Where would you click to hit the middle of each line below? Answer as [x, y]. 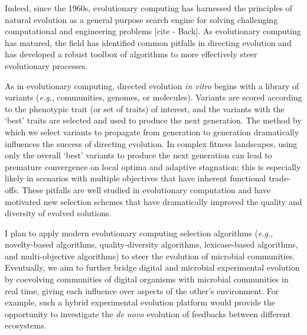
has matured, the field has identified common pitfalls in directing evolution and [148, 42]
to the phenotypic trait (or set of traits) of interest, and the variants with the [145, 108]
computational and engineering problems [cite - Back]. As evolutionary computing [153, 31]
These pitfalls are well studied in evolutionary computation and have [146, 189]
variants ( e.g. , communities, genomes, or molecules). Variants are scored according [153, 97]
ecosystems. [26, 325]
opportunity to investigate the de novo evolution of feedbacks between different [148, 313]
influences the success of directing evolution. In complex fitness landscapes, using [151, 143]
